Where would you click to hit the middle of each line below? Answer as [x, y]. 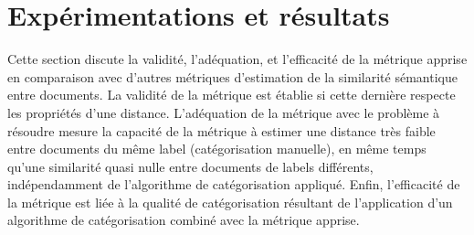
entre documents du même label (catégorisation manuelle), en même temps [217, 149]
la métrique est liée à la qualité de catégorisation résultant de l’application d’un [230, 202]
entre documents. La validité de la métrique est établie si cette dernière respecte [232, 95]
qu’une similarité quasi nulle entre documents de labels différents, [190, 166]
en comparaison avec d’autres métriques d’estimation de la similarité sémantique [232, 76]
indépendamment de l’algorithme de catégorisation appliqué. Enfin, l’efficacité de [234, 184]
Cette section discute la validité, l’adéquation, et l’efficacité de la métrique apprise [237, 59]
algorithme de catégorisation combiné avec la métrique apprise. [184, 220]
